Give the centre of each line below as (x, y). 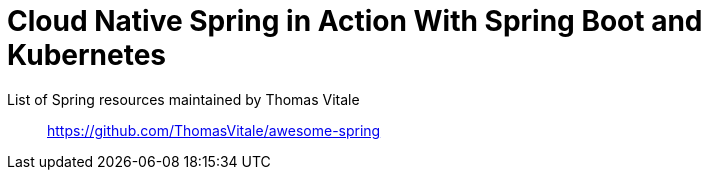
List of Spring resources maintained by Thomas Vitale (183, 99)
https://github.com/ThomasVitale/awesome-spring (214, 130)
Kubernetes (87, 55)
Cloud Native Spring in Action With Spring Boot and (355, 21)
